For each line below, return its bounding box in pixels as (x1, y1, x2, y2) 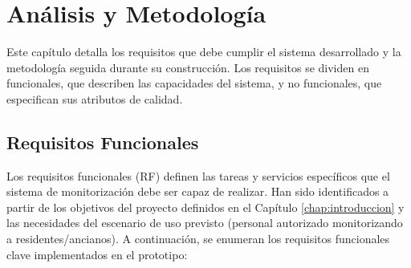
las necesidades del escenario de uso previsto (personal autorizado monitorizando (6, 214, 403, 231)
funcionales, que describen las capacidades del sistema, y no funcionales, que (6, 75, 382, 91)
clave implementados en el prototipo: (6, 246, 188, 262)
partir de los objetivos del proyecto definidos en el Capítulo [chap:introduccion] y (6, 198, 405, 215)
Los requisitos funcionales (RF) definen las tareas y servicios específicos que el (6, 167, 390, 184)
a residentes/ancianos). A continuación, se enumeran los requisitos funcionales (6, 230, 390, 247)
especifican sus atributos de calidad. (6, 90, 183, 107)
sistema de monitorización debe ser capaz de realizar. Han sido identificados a (6, 183, 389, 200)
